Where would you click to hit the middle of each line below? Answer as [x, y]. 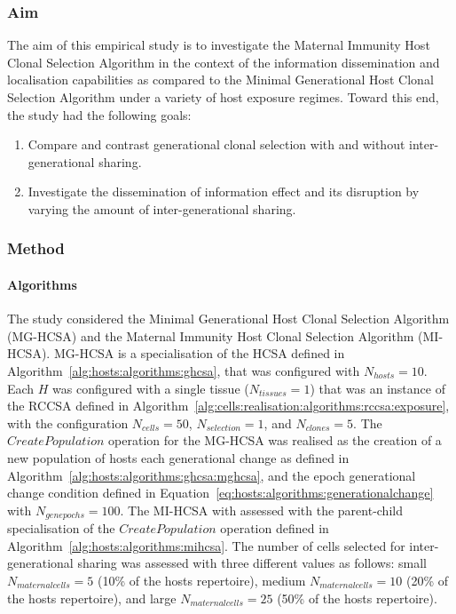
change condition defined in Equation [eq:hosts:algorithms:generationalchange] [220, 493]
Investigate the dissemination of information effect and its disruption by [224, 191]
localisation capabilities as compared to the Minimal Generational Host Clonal [220, 80]
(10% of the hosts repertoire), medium [201, 580]
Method [36, 248]
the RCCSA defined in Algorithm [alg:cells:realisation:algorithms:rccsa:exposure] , [228, 406]
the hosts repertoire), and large [92, 598]
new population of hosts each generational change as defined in [178, 457]
